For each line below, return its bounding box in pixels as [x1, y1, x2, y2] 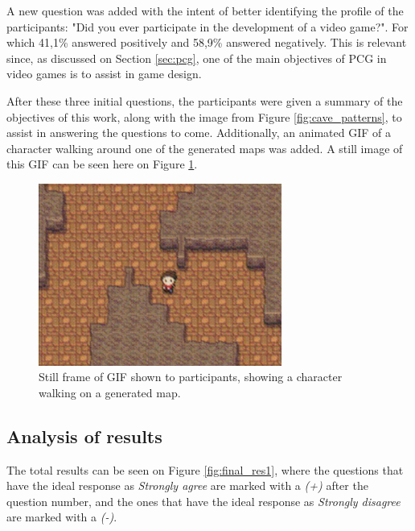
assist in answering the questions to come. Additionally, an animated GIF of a [6, 124, 391, 141]
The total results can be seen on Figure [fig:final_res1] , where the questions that [6, 461, 404, 478]
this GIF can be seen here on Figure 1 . [6, 156, 198, 172]
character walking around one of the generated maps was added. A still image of [6, 139, 403, 156]
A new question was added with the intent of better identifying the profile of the [6, 2, 404, 19]
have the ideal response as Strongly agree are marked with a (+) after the [6, 477, 368, 494]
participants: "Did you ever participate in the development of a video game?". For [6, 18, 409, 35]
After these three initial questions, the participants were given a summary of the [6, 92, 403, 109]
